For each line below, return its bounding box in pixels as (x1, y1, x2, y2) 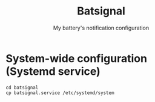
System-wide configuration (5, 51, 148, 65)
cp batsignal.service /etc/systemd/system (5, 89, 114, 96)
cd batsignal (5, 84, 39, 91)
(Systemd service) (5, 65, 101, 78)
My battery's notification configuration (53, 24, 150, 31)
